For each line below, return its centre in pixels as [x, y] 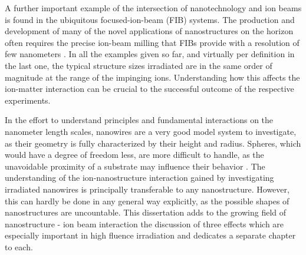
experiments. [28, 100]
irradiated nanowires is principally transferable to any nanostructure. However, [147, 189]
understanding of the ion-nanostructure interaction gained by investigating [139, 178]
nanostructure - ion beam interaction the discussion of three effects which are [144, 223]
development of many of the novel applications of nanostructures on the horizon [149, 31]
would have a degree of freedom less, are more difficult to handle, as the [134, 155]
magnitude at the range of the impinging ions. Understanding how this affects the [152, 77]
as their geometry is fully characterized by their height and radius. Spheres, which [153, 143]
